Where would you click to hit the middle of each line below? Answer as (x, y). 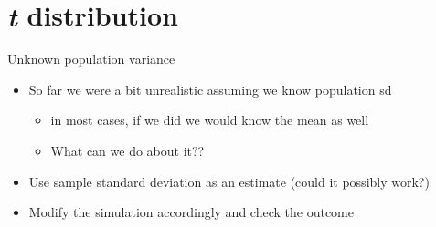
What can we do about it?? (128, 150)
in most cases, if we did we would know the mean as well (210, 120)
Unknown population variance (91, 59)
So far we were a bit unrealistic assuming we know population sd (210, 89)
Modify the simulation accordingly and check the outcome (191, 212)
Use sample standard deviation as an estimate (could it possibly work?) (229, 181)
